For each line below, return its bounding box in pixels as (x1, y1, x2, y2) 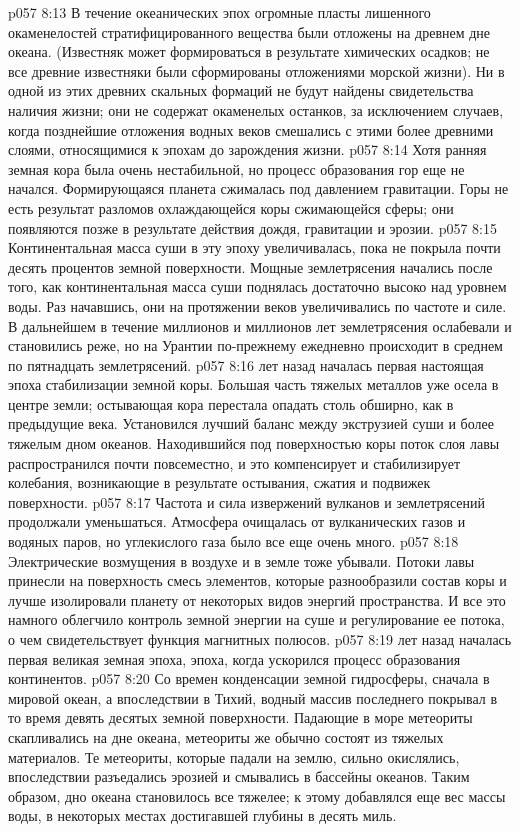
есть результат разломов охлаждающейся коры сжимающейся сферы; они (8, 197, 454, 218)
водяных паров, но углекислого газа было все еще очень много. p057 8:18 (8, 531, 459, 552)
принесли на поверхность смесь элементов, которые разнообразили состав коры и (8, 570, 507, 591)
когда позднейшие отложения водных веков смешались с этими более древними (8, 119, 494, 140)
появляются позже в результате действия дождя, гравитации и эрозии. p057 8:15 (8, 217, 497, 238)
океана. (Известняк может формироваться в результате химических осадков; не (8, 41, 490, 62)
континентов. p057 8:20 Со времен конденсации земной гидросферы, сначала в (8, 668, 490, 689)
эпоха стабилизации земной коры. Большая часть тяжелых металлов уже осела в (8, 374, 499, 395)
